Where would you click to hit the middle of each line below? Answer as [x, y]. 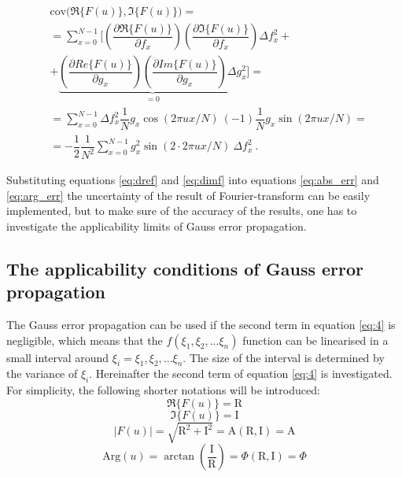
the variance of [42, 373]
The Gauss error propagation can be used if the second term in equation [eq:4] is [201, 325]
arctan [179, 457]
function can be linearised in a [315, 340]
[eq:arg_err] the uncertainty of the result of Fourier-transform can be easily [188, 195]
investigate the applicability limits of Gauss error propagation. [157, 226]
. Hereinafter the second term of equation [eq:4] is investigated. [241, 373]
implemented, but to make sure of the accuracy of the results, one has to [182, 211]
